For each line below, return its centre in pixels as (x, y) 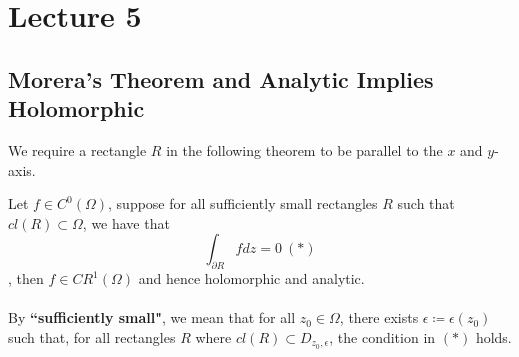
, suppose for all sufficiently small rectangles (243, 203)
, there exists (379, 317)
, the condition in (382, 336)
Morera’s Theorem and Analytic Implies (221, 78)
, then (26, 278)
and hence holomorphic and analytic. (251, 278)
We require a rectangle (77, 149)
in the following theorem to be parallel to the (304, 149)
